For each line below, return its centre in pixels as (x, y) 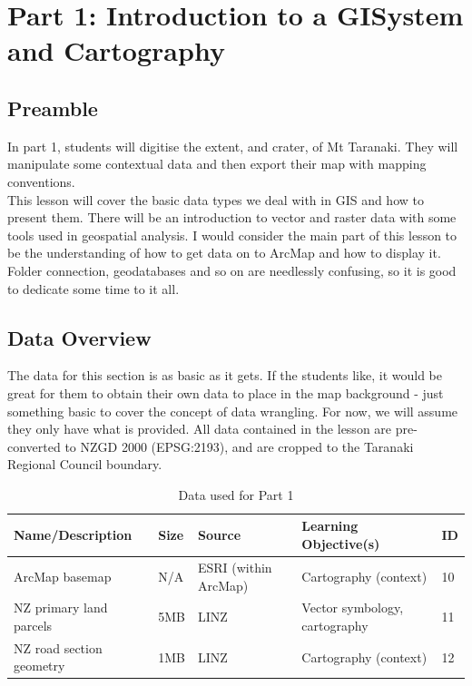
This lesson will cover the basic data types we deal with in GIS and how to (216, 199)
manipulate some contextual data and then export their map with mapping (217, 164)
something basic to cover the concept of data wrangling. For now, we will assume (233, 411)
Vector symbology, (353, 608)
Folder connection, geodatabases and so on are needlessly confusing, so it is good (232, 270)
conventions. (41, 181)
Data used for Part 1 (236, 494)
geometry (39, 666)
